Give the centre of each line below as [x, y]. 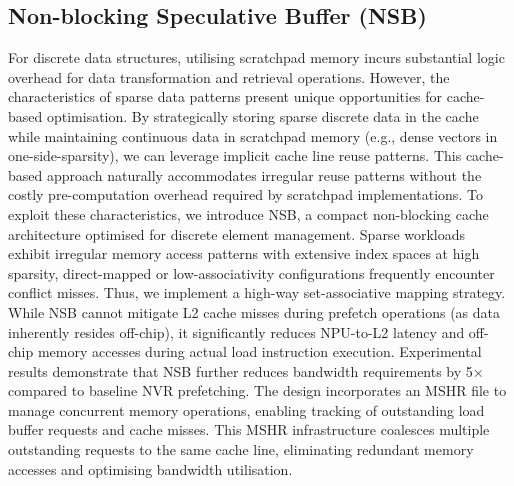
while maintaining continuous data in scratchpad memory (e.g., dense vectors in [253, 135]
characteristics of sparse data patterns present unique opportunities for [225, 96]
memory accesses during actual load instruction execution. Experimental [259, 351]
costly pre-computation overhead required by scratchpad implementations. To [245, 194]
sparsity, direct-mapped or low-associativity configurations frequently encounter [251, 272]
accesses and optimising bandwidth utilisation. [150, 468]
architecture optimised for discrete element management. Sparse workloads [237, 233]
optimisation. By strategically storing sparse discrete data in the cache [262, 115]
